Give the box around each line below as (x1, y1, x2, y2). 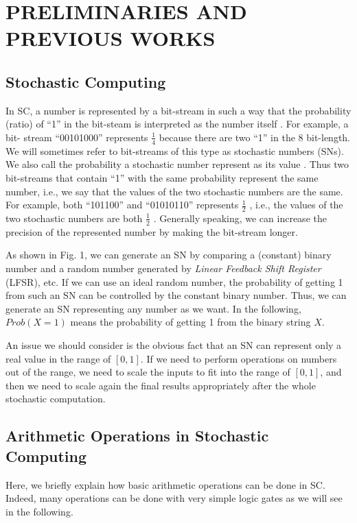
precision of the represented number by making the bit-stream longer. (5, 224, 298, 239)
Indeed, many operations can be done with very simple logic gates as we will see (5, 491, 343, 505)
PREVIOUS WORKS (5, 24, 216, 52)
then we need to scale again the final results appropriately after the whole (5, 378, 316, 392)
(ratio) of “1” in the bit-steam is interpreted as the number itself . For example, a (5, 117, 349, 131)
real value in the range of (5, 351, 111, 365)
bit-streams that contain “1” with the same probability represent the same (5, 170, 319, 184)
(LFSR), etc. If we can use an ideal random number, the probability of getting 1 (5, 274, 343, 289)
